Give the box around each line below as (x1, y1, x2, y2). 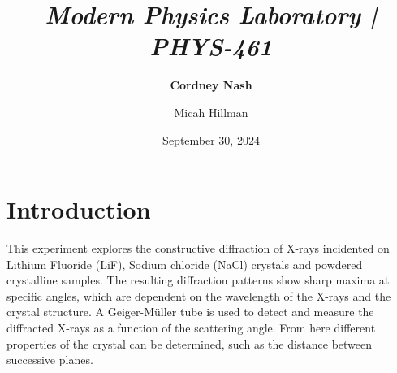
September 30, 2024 (162, 131, 260, 148)
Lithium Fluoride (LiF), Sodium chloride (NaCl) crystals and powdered (6, 255, 363, 272)
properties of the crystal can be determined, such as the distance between (6, 335, 373, 352)
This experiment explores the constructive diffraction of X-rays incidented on (6, 240, 390, 257)
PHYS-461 (149, 29, 273, 63)
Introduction (6, 193, 151, 226)
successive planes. (6, 351, 93, 368)
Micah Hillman (174, 103, 248, 120)
